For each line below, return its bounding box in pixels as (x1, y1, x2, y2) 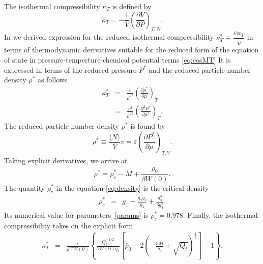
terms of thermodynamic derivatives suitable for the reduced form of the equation (4, 44, 259, 55)
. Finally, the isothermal (183, 210, 258, 220)
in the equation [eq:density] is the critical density (56, 182, 209, 193)
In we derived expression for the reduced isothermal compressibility (4, 32, 214, 42)
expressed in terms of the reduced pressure (4, 64, 137, 75)
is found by (130, 121, 165, 131)
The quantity (4, 182, 45, 193)
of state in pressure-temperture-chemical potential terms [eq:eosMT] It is (4, 54, 231, 65)
